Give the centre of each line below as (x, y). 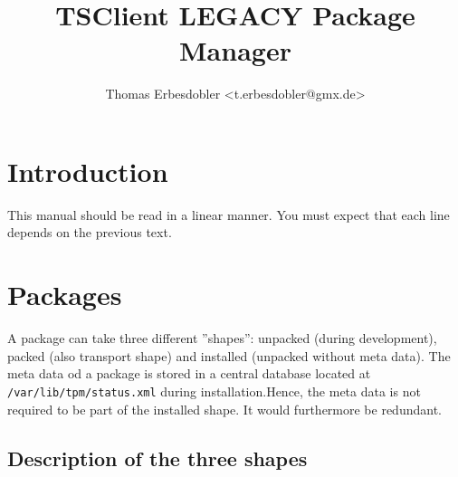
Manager (235, 50)
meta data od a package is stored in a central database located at (189, 373)
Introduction (88, 171)
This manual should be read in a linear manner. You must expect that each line (229, 214)
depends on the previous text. (90, 232)
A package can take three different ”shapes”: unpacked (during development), (222, 338)
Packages (65, 295)
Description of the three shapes (157, 458)
